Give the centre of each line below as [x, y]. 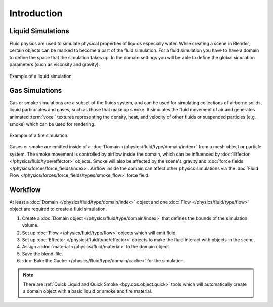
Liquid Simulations [39, 31]
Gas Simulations [36, 90]
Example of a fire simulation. [39, 136]
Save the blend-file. [42, 254]
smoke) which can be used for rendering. [52, 124]
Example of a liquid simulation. [41, 76]
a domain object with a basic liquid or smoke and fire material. [88, 291]
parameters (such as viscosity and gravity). [55, 65]
